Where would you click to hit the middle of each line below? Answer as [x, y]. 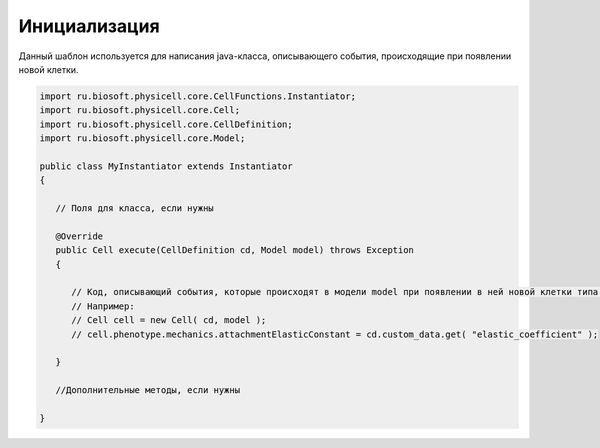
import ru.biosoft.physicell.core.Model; [142, 138]
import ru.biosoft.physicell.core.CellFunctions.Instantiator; [198, 96]
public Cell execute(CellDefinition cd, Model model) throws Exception [235, 250]
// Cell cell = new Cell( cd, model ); [169, 320]
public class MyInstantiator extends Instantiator [166, 166]
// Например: [103, 306]
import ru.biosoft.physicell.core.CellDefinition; [166, 124]
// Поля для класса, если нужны [134, 208]
